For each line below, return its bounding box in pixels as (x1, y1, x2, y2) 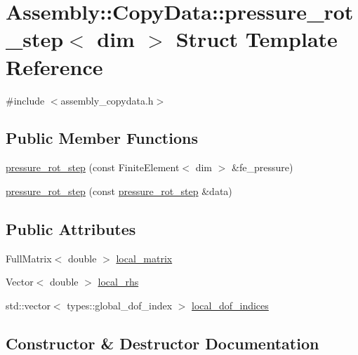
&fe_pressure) (232, 160, 293, 175)
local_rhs (98, 274, 139, 289)
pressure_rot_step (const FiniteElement (6, 160, 180, 175)
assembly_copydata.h (60, 93, 154, 107)
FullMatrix (6, 250, 52, 265)
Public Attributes (6, 217, 136, 239)
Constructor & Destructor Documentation (6, 332, 319, 354)
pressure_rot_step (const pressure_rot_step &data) (6, 183, 232, 198)
